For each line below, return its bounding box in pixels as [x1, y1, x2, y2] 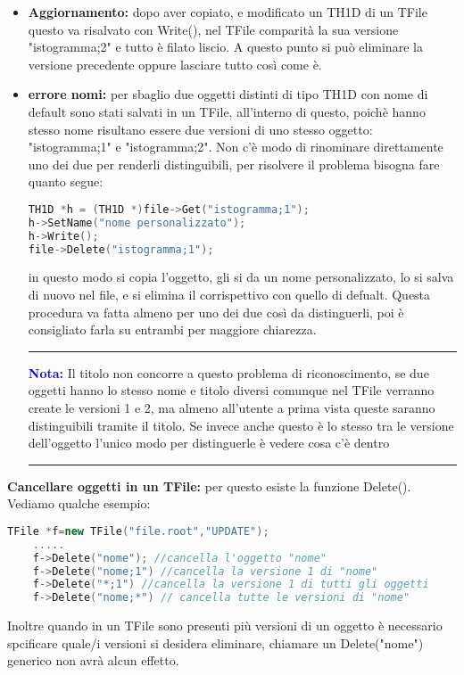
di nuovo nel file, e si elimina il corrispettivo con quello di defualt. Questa [28, 285, 431, 304]
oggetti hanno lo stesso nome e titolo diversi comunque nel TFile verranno [28, 381, 435, 399]
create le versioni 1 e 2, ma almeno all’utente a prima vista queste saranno [28, 399, 435, 416]
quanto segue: [28, 172, 104, 191]
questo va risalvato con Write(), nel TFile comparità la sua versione [28, 20, 399, 38]
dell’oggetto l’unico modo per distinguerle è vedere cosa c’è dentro [28, 433, 390, 452]
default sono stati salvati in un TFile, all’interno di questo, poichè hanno [28, 102, 426, 120]
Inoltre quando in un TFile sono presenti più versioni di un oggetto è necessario [7, 616, 443, 635]
